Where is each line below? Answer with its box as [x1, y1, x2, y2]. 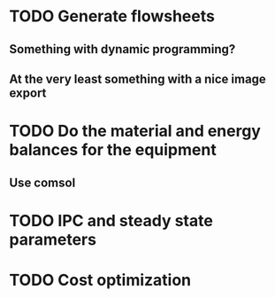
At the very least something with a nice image [9, 71, 267, 86]
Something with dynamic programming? [9, 42, 236, 57]
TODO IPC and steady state [9, 210, 214, 231]
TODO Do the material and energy [9, 122, 261, 141]
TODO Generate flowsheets [9, 6, 215, 27]
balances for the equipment [9, 140, 217, 161]
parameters [9, 229, 97, 249]
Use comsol [9, 175, 76, 190]
